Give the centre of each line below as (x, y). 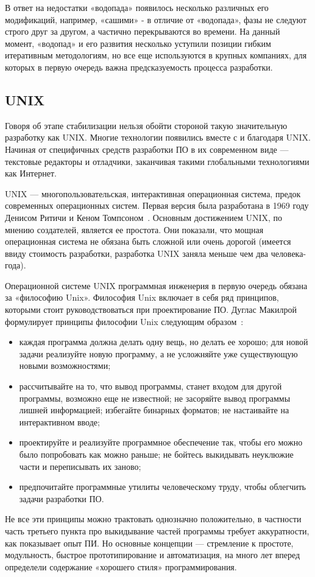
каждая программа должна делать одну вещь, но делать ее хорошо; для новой (164, 342)
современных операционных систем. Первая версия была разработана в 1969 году (157, 205)
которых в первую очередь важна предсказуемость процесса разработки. (139, 67)
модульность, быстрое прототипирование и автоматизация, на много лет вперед (153, 555)
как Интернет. (31, 173)
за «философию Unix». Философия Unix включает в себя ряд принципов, (142, 297)
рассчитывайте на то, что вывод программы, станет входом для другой (150, 386)
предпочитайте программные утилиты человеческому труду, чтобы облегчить (162, 487)
